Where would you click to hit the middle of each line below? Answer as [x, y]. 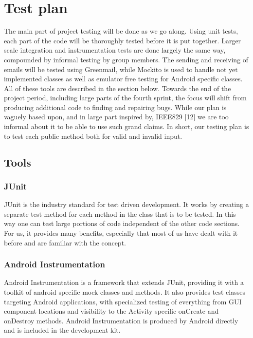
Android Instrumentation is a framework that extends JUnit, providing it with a [124, 282]
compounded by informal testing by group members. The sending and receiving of [126, 59]
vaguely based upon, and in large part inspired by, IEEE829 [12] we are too [116, 117]
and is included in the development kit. [62, 330]
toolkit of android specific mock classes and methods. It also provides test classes [125, 292]
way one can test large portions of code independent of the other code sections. [122, 223]
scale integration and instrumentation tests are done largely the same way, [115, 50]
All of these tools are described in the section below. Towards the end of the [117, 88]
